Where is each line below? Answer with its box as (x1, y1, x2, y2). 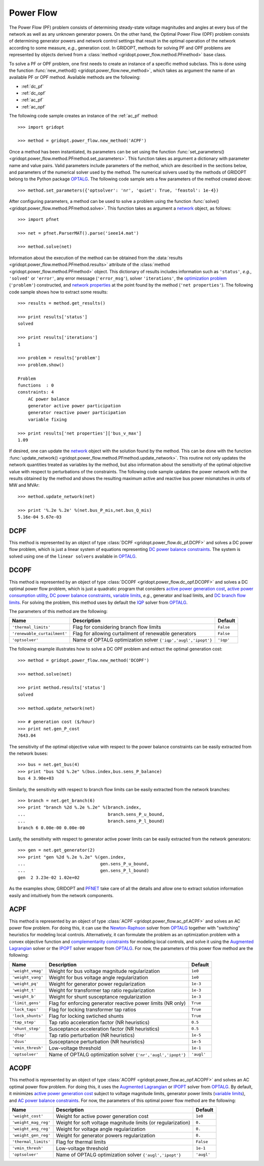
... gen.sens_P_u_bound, (18, 861, 149, 867)
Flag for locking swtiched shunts (48, 1012, 124, 1019)
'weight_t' (12, 988, 37, 993)
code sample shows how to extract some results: (9, 289, 108, 295)
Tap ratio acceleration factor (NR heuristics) (48, 1019, 150, 1026)
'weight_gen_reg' (12, 1133, 51, 1138)
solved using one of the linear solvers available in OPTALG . (9, 553, 137, 559)
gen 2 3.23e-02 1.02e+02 (18, 875, 80, 880)
